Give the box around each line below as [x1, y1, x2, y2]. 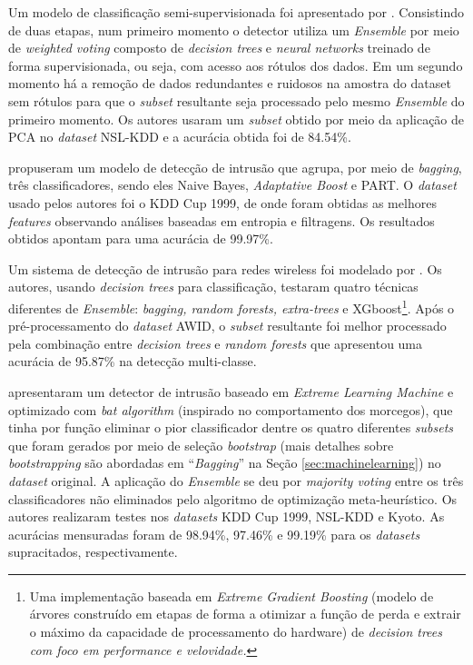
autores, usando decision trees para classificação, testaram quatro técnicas [8, 277, 419, 296]
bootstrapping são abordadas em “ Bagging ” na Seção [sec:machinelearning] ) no [8, 453, 441, 472]
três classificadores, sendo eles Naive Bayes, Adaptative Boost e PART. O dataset [8, 175, 457, 194]
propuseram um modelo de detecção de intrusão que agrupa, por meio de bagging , [8, 157, 462, 176]
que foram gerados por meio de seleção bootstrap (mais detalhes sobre [8, 435, 394, 454]
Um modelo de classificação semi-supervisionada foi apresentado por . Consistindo [8, 3, 464, 21]
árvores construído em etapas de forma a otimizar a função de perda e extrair [29, 604, 461, 623]
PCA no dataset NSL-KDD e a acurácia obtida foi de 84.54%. [8, 127, 351, 146]
